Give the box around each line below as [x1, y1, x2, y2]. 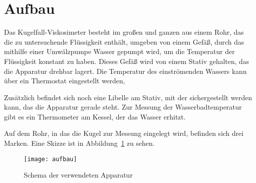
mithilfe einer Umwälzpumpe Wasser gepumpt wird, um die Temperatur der [4, 46, 235, 57]
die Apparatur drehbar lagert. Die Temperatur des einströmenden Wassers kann [4, 65, 247, 76]
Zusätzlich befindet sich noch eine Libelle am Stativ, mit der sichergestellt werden [4, 92, 253, 102]
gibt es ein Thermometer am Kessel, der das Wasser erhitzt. [4, 111, 186, 122]
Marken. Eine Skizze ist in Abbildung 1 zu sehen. [4, 138, 155, 148]
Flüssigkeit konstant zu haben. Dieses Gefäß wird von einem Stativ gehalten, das [4, 56, 249, 66]
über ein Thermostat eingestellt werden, [4, 75, 125, 86]
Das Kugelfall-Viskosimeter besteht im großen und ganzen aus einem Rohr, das [4, 27, 244, 37]
